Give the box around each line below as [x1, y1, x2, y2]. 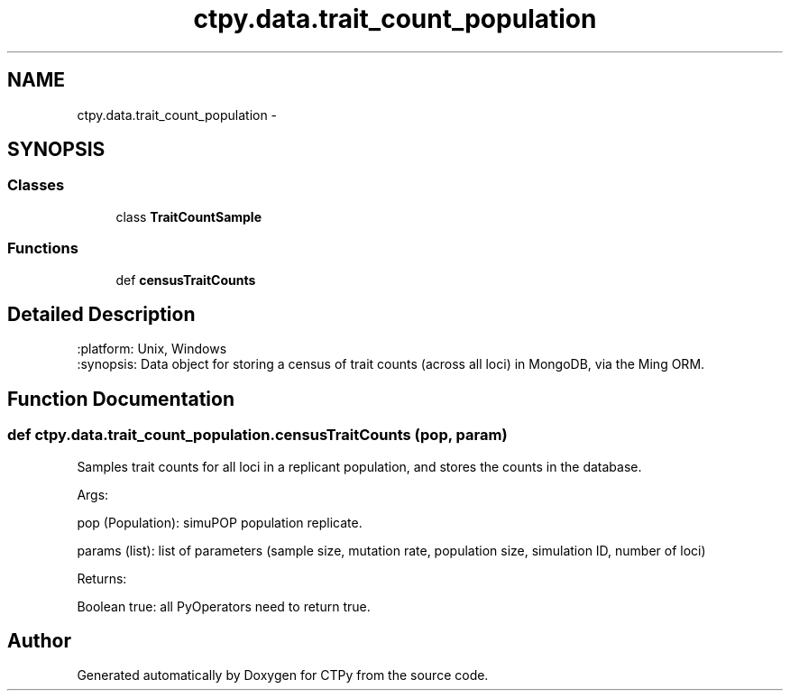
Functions [7, 239, 78, 258]
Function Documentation [7, 387, 234, 410]
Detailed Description [7, 302, 196, 326]
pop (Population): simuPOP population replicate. [77, 514, 363, 530]
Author [7, 629, 71, 653]
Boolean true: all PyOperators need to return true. [77, 598, 371, 614]
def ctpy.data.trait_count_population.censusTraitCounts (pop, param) [7, 426, 508, 445]
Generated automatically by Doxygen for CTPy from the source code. [77, 667, 489, 684]
